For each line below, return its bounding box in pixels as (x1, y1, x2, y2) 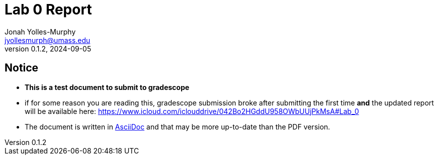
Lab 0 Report (5, 1, 92, 18)
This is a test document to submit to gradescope (25, 82, 190, 91)
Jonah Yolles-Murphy (5, 27, 76, 36)
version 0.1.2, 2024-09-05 (5, 44, 92, 53)
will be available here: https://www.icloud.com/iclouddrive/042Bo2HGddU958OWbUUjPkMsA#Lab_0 (25, 106, 359, 115)
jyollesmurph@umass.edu (5, 35, 91, 44)
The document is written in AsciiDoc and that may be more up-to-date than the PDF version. (25, 122, 330, 131)
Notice (5, 61, 39, 74)
